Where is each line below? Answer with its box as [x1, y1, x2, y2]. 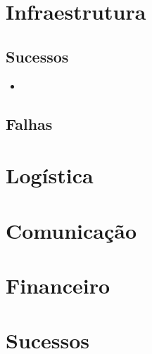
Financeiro [6, 270, 110, 299]
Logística [6, 161, 94, 190]
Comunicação [6, 216, 137, 244]
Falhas [6, 112, 53, 134]
